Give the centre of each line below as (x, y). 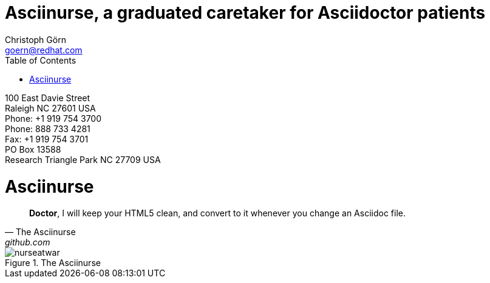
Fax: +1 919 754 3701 (47, 139)
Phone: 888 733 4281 (48, 128)
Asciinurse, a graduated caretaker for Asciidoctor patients (245, 13)
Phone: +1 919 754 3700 (53, 118)
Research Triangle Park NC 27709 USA (83, 159)
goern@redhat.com (44, 50)
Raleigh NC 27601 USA (50, 108)
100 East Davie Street (48, 98)
